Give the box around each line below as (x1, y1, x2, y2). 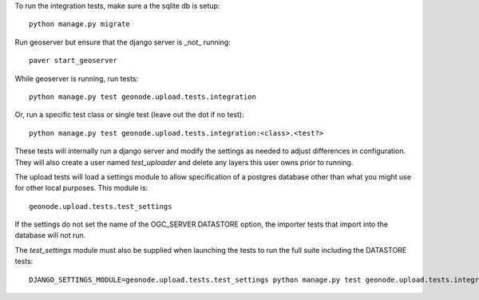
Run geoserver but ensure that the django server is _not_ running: (14, 37, 231, 47)
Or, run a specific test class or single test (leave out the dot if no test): (14, 110, 244, 120)
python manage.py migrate (29, 20, 131, 29)
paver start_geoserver (29, 56, 118, 65)
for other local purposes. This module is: (14, 184, 148, 193)
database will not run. (14, 231, 86, 240)
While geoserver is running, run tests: (14, 73, 139, 83)
